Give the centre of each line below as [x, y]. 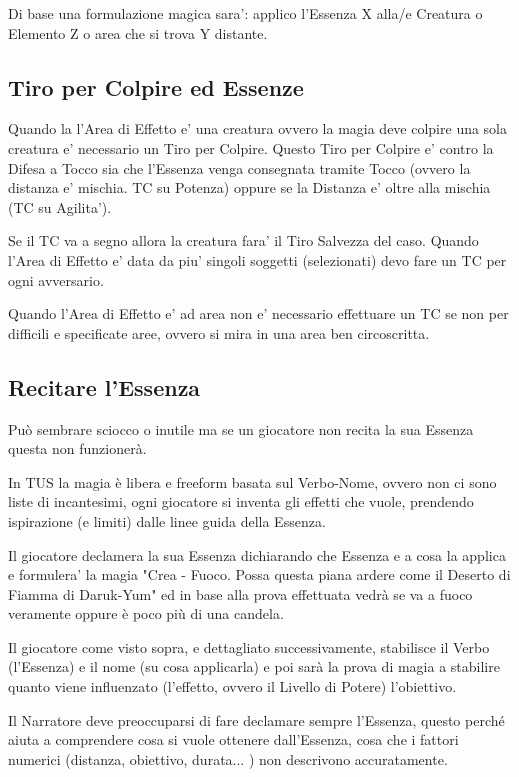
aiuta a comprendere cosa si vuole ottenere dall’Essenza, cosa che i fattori [233, 739]
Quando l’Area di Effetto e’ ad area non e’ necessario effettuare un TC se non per [258, 313]
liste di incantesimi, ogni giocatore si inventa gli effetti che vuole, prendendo [241, 501]
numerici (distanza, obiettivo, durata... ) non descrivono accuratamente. [228, 758]
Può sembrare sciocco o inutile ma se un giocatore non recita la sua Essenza [241, 428]
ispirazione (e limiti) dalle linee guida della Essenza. [167, 520]
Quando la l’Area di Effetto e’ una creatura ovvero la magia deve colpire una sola [258, 128]
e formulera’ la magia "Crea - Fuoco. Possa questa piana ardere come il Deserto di [259, 574]
